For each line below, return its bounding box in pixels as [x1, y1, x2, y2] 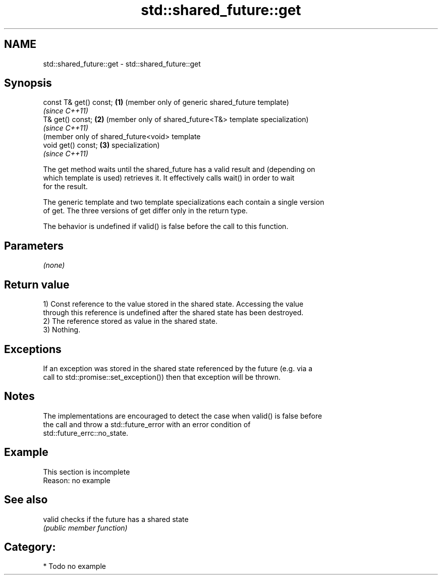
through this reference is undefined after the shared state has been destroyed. [43, 308, 304, 317]
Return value [4, 278, 70, 291]
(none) [43, 261, 65, 270]
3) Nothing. [43, 325, 81, 334]
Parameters [4, 239, 64, 252]
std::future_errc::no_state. [43, 428, 129, 437]
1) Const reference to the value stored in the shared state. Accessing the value [43, 300, 304, 309]
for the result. [43, 182, 88, 191]
